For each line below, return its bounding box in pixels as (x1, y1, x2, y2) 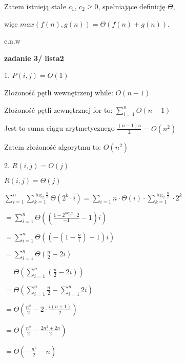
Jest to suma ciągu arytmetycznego (4, 123, 115, 133)
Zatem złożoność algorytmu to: (4, 141, 101, 152)
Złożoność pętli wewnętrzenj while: (4, 87, 113, 97)
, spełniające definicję (98, 1, 166, 11)
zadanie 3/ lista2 (4, 52, 64, 63)
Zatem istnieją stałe (4, 1, 67, 11)
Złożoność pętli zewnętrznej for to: (4, 104, 113, 115)
